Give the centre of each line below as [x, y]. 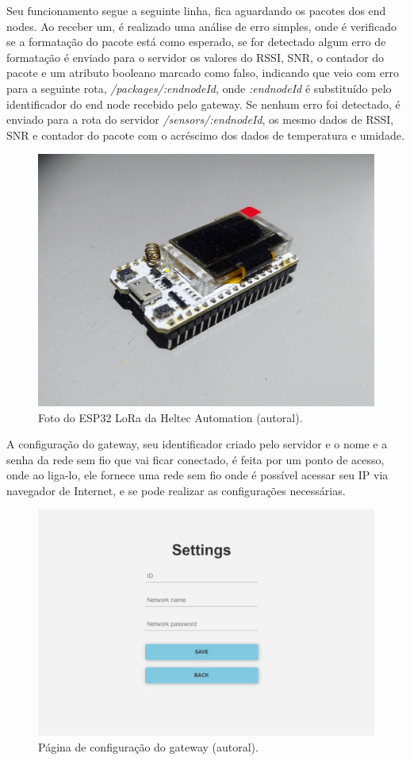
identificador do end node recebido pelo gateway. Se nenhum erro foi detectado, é [203, 104]
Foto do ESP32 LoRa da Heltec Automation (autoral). [171, 417]
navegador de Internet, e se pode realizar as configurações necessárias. [176, 490]
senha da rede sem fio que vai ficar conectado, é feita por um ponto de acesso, [195, 459]
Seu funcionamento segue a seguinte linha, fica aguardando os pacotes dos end [196, 10]
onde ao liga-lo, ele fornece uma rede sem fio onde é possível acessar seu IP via [197, 475]
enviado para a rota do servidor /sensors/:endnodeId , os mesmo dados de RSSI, [200, 119]
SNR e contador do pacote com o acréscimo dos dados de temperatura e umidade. [205, 135]
